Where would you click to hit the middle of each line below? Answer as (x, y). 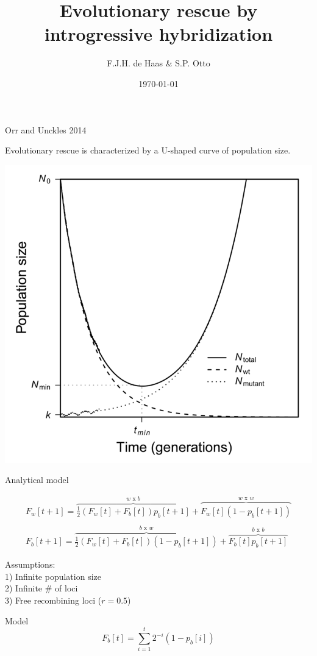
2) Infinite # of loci (41, 588)
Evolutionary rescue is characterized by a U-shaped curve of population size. (148, 150)
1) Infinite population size (53, 576)
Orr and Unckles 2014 (46, 129)
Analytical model (37, 480)
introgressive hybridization (158, 34)
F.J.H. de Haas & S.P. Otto (158, 63)
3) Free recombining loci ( (53, 600)
